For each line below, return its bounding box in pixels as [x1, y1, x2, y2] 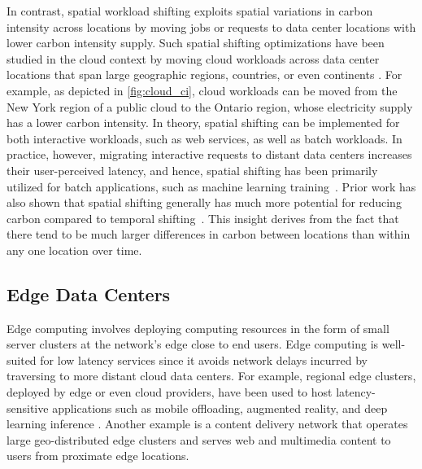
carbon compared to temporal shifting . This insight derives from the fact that [7, 209, 399, 226]
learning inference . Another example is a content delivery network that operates [7, 415, 408, 432]
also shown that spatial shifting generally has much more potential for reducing [7, 194, 402, 211]
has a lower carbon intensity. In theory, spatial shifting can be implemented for [7, 114, 400, 131]
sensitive [7, 399, 49, 416]
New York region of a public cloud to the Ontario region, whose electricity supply [7, 98, 413, 115]
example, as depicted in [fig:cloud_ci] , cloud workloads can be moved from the [7, 81, 398, 99]
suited [7, 351, 37, 368]
